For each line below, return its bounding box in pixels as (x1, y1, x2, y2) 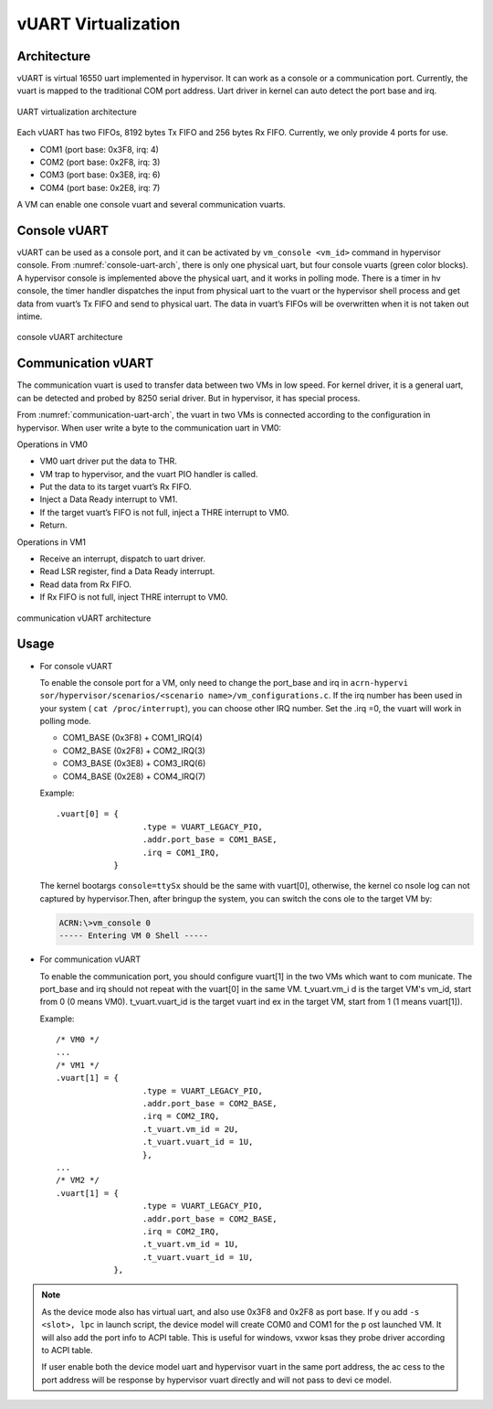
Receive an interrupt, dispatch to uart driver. (39, 553, 205, 564)
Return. (39, 519, 68, 530)
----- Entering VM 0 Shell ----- (58, 931, 209, 941)
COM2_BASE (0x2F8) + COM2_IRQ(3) (62, 745, 205, 756)
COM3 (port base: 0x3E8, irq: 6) (39, 169, 161, 180)
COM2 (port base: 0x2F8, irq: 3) (39, 156, 161, 168)
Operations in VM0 (16, 439, 89, 450)
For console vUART (39, 660, 113, 671)
